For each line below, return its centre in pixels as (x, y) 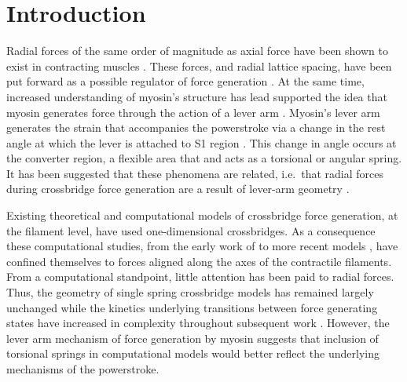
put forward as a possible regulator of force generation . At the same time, (185, 81)
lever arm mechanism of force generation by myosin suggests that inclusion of (192, 338)
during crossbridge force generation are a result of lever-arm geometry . (178, 189)
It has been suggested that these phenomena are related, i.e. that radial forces (195, 173)
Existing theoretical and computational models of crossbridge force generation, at (202, 215)
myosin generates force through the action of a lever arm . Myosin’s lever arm (193, 112)
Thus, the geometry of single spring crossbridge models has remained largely (190, 292)
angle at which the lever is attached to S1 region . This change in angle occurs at (202, 142)
